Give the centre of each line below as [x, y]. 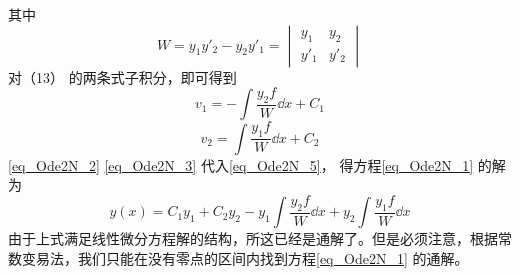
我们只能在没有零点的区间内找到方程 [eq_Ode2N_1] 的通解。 [273, 257]
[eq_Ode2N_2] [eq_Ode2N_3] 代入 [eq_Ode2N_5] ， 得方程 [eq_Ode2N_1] [241, 164]
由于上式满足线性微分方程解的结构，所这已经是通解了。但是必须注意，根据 [253, 238]
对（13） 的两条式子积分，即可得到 [122, 76]
